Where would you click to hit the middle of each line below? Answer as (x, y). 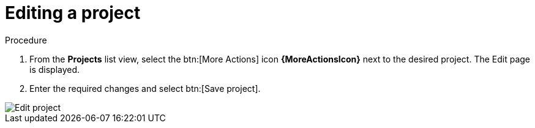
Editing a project (73, 13)
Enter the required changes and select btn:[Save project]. (145, 88)
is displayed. (55, 69)
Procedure (26, 40)
